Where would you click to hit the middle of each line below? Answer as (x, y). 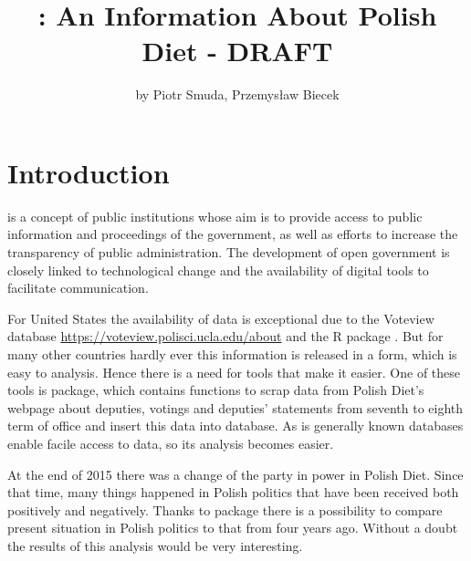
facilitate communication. (78, 288)
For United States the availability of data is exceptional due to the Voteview (221, 318)
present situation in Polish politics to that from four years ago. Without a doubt (233, 528)
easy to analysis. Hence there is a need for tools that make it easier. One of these (234, 372)
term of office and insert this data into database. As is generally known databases (235, 426)
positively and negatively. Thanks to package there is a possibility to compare (225, 509)
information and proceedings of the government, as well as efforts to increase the (233, 234)
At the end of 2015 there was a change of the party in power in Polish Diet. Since (235, 474)
